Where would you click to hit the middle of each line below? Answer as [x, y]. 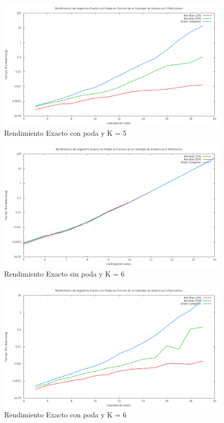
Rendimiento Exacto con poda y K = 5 [65, 132]
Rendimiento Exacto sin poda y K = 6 [64, 273]
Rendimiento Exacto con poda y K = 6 [65, 415]
